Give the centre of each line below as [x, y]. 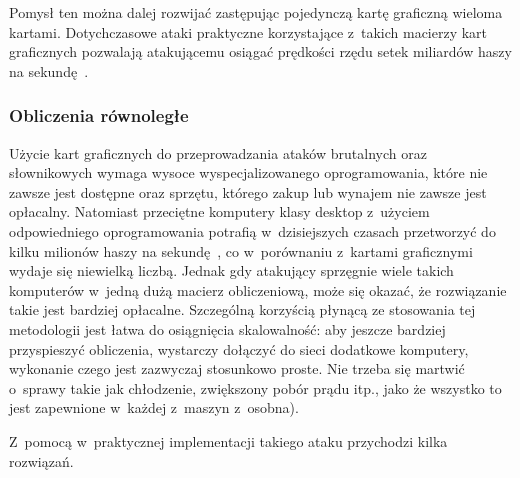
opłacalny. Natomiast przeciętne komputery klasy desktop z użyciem [219, 211]
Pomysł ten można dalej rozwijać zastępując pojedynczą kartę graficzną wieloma [256, 12]
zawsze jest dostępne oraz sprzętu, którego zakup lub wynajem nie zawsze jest [248, 191]
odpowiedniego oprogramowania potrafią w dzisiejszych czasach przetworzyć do [252, 230]
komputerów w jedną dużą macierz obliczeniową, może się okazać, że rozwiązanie [258, 289]
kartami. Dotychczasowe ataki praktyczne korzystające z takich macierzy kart [248, 31]
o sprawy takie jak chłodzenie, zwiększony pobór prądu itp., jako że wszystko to [255, 387]
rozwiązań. [41, 460]
